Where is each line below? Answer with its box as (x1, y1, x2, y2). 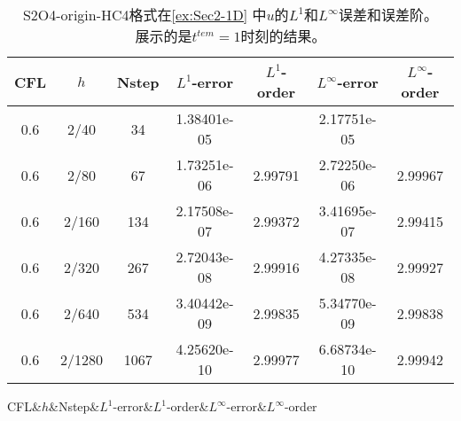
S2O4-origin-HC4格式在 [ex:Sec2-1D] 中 (22, 4, 267, 25)
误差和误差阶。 (339, 4, 439, 25)
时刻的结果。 (240, 26, 326, 46)
